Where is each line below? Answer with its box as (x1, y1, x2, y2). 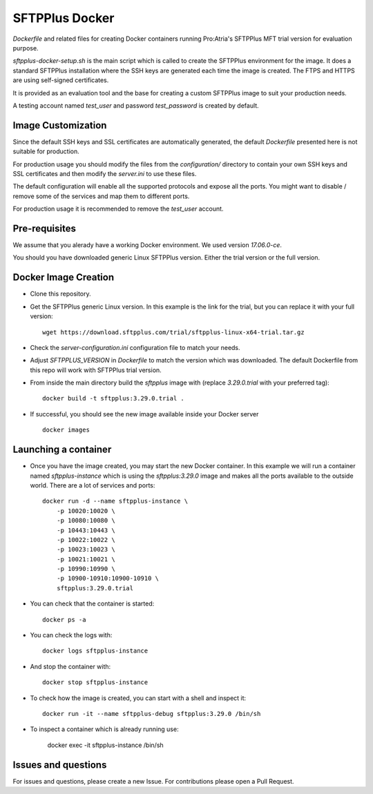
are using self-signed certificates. (12, 76, 109, 84)
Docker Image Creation (12, 271, 114, 283)
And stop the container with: (30, 662, 111, 670)
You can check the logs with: (30, 631, 113, 639)
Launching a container (12, 444, 112, 456)
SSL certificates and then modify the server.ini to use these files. (12, 169, 197, 177)
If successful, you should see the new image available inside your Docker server (30, 409, 259, 418)
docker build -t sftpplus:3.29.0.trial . (42, 394, 184, 403)
